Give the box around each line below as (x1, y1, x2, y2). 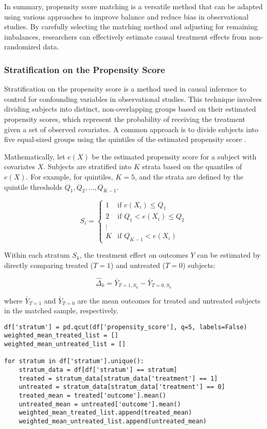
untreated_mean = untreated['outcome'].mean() (19, 400, 181, 408)
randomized (4, 41, 41, 52)
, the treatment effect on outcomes (79, 249, 188, 260)
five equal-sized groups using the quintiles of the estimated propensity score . (4, 134, 246, 145)
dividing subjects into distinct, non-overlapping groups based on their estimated (4, 103, 256, 114)
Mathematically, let (4, 151, 65, 162)
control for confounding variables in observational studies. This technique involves (4, 93, 262, 104)
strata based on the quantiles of (142, 161, 242, 172)
